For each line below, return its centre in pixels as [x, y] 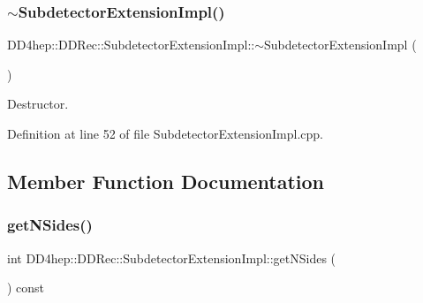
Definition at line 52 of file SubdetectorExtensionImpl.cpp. [165, 133]
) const [26, 288]
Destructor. [38, 104]
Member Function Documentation [166, 181]
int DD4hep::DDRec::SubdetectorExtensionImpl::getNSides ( [172, 258]
